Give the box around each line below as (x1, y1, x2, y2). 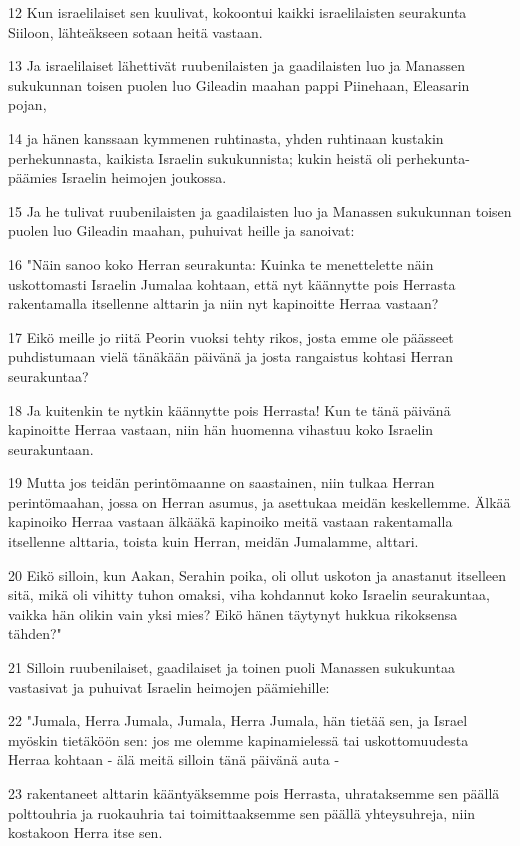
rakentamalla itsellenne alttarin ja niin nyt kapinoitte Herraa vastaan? (8, 293, 439, 314)
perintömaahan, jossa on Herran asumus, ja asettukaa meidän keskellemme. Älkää (8, 491, 511, 512)
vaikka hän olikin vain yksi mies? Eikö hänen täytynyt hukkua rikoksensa (8, 603, 458, 624)
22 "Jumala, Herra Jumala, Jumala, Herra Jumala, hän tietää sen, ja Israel (8, 710, 468, 731)
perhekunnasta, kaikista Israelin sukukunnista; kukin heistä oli (8, 147, 392, 168)
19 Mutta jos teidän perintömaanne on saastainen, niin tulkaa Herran (8, 472, 435, 493)
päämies (8, 167, 58, 188)
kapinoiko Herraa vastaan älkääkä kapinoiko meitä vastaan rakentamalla (8, 511, 453, 532)
